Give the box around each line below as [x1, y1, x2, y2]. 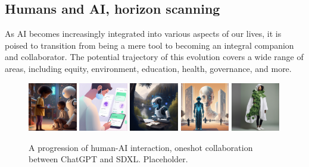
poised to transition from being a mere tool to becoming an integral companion [5, 39, 294, 51]
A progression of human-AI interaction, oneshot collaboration [29, 141, 253, 153]
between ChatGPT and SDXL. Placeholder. [29, 153, 188, 165]
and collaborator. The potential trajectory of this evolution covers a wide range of [5, 51, 304, 63]
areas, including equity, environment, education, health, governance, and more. [5, 62, 292, 74]
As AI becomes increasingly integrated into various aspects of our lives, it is [5, 27, 282, 40]
